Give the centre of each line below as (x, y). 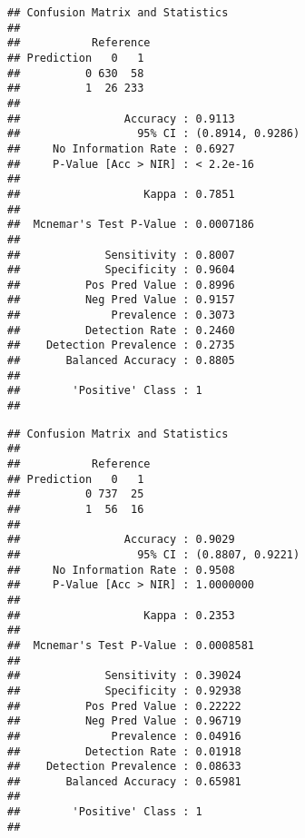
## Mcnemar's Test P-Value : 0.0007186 (131, 225)
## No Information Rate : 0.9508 (121, 570)
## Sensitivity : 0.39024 (124, 676)
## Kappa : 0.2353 (121, 615)
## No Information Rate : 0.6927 (121, 148)
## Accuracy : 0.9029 (121, 540)
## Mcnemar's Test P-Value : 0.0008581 (131, 645)
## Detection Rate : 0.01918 (124, 751)
